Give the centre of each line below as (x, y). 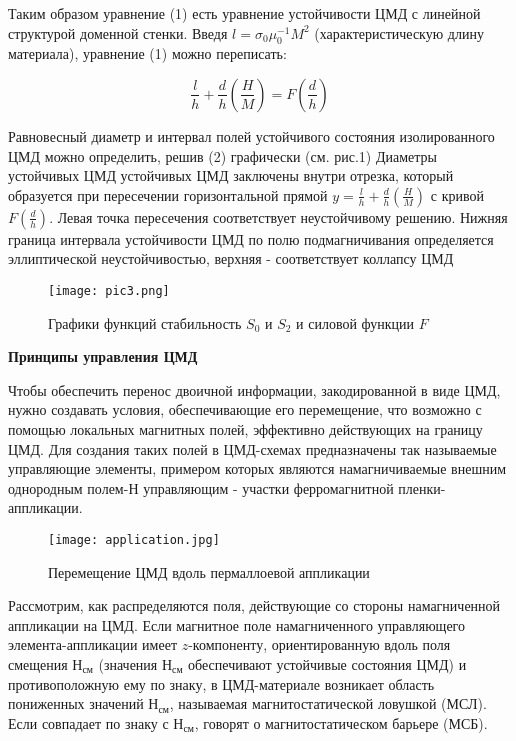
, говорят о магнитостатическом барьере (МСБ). (341, 722)
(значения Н (135, 663)
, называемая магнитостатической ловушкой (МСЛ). (328, 703)
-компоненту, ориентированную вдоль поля (319, 644)
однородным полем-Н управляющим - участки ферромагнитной (201, 487)
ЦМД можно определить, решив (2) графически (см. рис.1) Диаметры (222, 155)
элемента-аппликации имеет (93, 644)
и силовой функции (355, 322)
